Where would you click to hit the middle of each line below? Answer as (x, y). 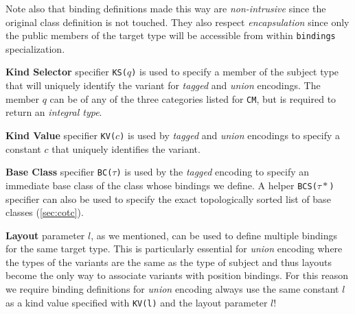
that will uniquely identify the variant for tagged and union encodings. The (163, 85)
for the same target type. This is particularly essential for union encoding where (174, 249)
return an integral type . (54, 112)
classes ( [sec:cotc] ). (45, 212)
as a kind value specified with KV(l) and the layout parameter (137, 302)
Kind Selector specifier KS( (66, 72)
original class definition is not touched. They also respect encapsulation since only (177, 22)
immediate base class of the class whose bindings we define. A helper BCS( (161, 185)
